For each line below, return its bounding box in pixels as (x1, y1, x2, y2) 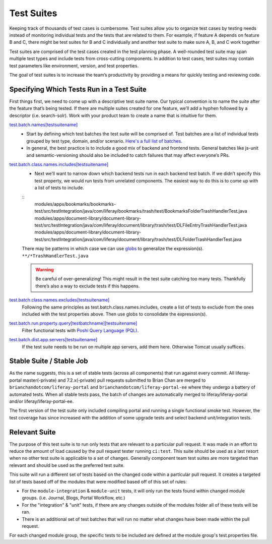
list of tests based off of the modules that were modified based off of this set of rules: (9, 478, 187, 485)
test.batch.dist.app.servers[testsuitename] (9, 337, 98, 343)
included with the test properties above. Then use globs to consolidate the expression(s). (22, 311, 208, 317)
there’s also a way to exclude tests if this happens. (35, 283, 140, 289)
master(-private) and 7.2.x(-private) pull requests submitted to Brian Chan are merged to (23, 377, 206, 383)
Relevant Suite (9, 428, 56, 436)
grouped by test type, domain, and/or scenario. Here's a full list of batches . (26, 138, 182, 144)
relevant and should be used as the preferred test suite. (9, 462, 125, 468)
